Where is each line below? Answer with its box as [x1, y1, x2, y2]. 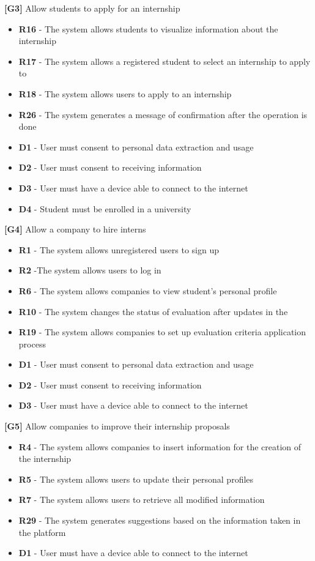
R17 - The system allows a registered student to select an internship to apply [18, 54, 311, 67]
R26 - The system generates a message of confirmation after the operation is [18, 108, 308, 121]
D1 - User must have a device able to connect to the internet [18, 546, 248, 559]
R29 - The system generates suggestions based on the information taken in [18, 514, 301, 527]
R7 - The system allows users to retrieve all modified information [18, 493, 265, 506]
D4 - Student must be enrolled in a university [18, 202, 191, 215]
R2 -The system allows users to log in [18, 264, 161, 277]
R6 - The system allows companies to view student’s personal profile [18, 284, 277, 297]
